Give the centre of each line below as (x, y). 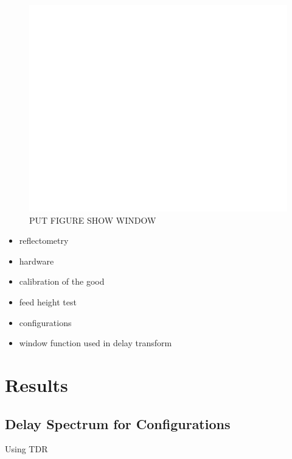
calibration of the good (62, 281)
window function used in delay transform (96, 343)
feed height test (48, 302)
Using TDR (26, 449)
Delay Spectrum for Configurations (118, 423)
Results (36, 385)
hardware (36, 261)
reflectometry (44, 240)
